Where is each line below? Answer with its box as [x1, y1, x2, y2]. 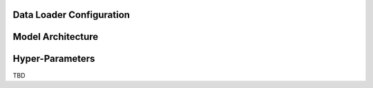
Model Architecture [12, 31, 99, 43]
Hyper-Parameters [12, 53, 95, 65]
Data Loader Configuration [12, 9, 131, 21]
